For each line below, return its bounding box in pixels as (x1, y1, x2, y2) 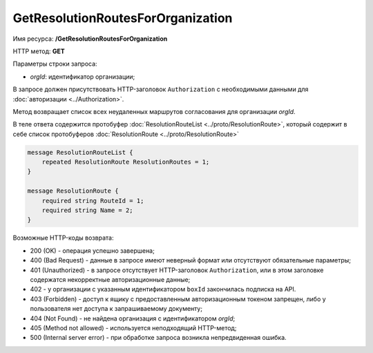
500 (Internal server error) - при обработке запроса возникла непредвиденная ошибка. (30, 334, 287, 342)
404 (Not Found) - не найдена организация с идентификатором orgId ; (30, 314, 236, 323)
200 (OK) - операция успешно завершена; (30, 246, 155, 255)
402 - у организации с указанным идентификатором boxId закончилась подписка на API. (30, 285, 296, 294)
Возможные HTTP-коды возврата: (12, 233, 114, 242)
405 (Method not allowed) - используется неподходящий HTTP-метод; (30, 323, 237, 332)
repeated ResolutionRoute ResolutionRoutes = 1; (41, 158, 210, 166)
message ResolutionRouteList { (27, 149, 134, 156)
